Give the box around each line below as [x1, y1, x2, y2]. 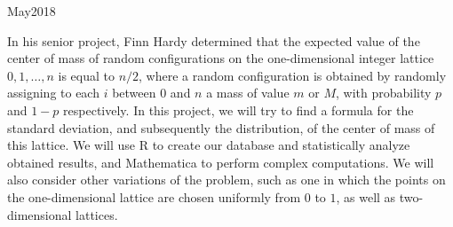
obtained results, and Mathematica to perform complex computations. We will [7, 153, 434, 171]
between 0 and [112, 83, 191, 102]
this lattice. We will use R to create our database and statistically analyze [7, 136, 410, 154]
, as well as [336, 187, 396, 206]
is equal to [58, 66, 115, 84]
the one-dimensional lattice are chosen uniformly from [7, 187, 301, 206]
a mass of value [206, 83, 290, 102]
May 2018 [7, 2, 56, 20]
